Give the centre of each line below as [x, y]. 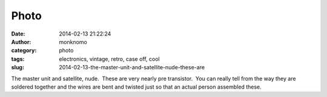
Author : [21, 42]
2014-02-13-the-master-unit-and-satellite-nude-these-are [132, 67]
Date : [18, 34]
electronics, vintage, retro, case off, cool [109, 59]
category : [24, 51]
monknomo [73, 42]
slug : [18, 67]
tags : [18, 59]
